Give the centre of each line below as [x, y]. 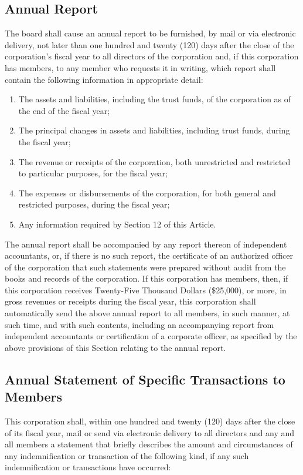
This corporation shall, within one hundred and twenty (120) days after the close [150, 421]
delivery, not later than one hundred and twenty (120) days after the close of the [149, 44]
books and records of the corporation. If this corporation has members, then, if [147, 278]
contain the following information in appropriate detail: [104, 79]
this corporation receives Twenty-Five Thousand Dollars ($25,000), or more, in [146, 290]
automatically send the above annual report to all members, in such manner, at [147, 313]
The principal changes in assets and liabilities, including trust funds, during [154, 130]
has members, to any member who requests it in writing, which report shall [140, 67]
